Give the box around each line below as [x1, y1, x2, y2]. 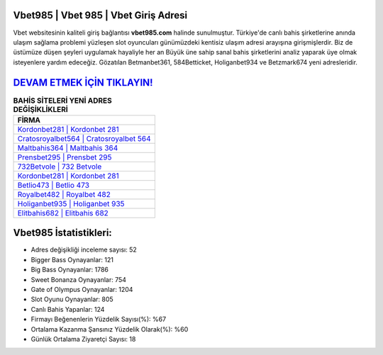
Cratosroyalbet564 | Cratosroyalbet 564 [17, 133, 152, 143]
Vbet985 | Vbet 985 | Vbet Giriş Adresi [13, 9, 188, 21]
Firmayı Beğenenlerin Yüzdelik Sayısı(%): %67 [30, 315, 167, 324]
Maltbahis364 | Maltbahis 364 [17, 142, 118, 152]
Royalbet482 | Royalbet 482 [17, 189, 111, 199]
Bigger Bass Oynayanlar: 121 [30, 255, 113, 264]
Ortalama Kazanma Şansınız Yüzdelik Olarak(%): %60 [30, 325, 189, 333]
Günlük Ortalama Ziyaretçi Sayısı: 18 [30, 335, 136, 343]
